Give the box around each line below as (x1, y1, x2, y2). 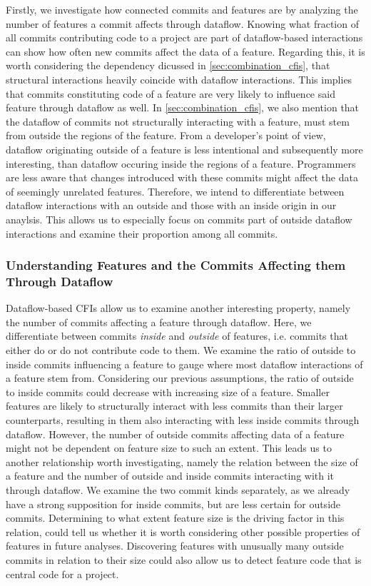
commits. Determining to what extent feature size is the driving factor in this (6, 510, 345, 525)
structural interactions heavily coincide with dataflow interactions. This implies (6, 71, 352, 86)
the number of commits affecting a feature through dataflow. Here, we (6, 314, 312, 329)
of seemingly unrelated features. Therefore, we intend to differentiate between (6, 183, 345, 198)
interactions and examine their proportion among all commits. (6, 226, 278, 241)
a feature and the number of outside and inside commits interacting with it (6, 468, 335, 483)
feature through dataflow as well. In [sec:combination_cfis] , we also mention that (6, 100, 360, 115)
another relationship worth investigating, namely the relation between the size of (6, 454, 358, 469)
